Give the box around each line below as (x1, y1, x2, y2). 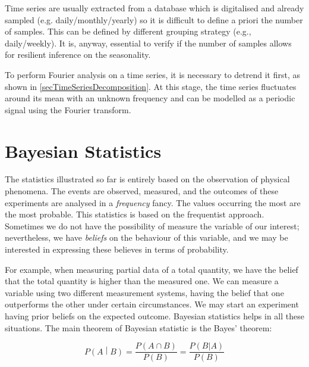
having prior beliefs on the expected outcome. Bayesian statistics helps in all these (5, 310, 304, 322)
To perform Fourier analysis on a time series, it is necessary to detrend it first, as (5, 68, 300, 80)
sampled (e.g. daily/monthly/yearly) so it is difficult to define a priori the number (5, 13, 303, 26)
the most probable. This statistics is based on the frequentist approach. (5, 208, 264, 220)
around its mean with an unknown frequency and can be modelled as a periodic (5, 92, 295, 104)
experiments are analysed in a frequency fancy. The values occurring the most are (5, 196, 301, 209)
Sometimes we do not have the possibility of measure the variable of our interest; (5, 219, 299, 232)
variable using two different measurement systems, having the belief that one (5, 286, 284, 298)
